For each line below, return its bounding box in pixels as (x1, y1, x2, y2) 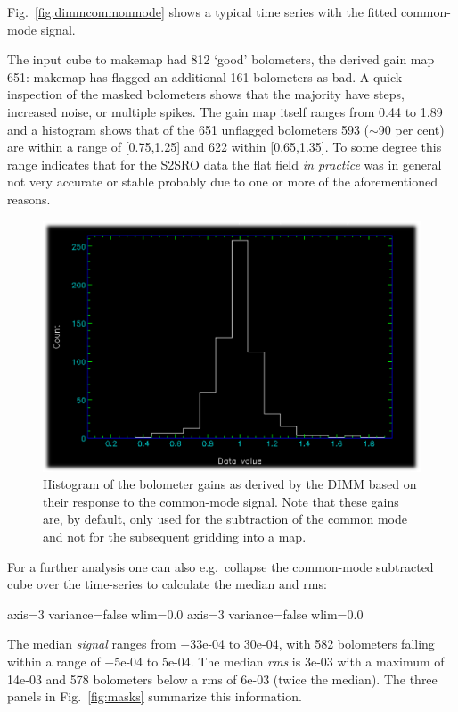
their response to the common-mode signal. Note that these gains (43, 492, 399, 510)
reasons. (7, 189, 51, 208)
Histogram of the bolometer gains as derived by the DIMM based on (43, 475, 417, 493)
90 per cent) (378, 120, 445, 138)
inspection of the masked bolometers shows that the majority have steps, (7, 85, 405, 103)
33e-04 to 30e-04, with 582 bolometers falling (190, 634, 435, 653)
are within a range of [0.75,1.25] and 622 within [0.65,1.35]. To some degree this (7, 137, 442, 156)
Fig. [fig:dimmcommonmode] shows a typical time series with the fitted (7, 3, 397, 21)
